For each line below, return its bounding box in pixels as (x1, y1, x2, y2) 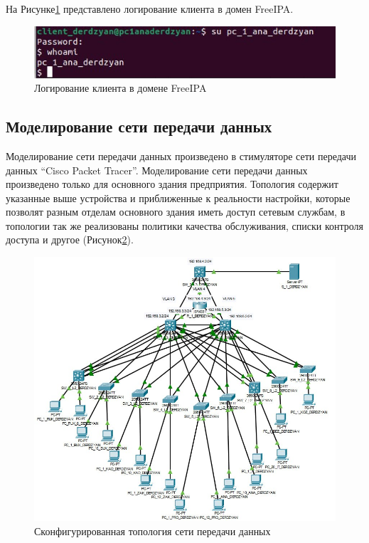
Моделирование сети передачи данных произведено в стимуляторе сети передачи (6, 148, 357, 163)
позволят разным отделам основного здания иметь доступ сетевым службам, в (6, 204, 346, 219)
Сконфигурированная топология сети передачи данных (34, 523, 271, 538)
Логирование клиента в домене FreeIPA (34, 80, 207, 95)
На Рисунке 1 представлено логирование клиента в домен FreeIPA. (6, 1, 294, 16)
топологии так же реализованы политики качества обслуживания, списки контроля (6, 218, 364, 233)
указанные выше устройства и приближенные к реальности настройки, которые (6, 190, 351, 205)
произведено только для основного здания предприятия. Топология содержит (6, 176, 338, 191)
